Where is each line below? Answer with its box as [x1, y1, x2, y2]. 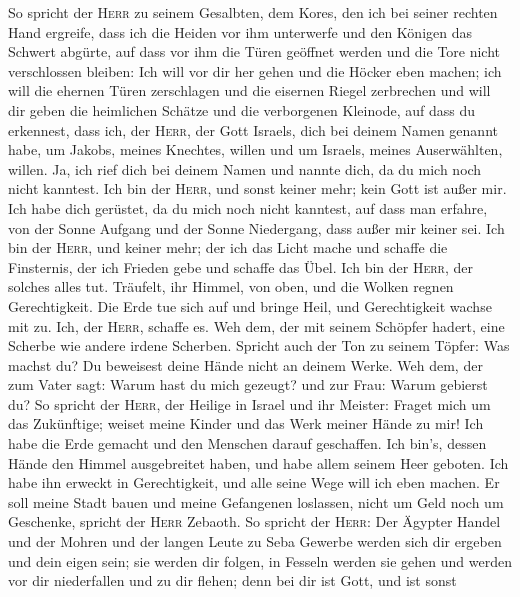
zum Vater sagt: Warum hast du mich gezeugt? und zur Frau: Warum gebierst [8, 374, 488, 395]
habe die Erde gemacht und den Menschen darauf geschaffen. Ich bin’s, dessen [8, 433, 487, 454]
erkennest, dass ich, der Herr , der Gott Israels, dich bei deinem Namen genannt [8, 119, 498, 140]
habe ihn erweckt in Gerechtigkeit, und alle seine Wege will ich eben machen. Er [8, 472, 500, 493]
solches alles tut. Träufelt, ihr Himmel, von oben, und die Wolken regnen [8, 276, 454, 297]
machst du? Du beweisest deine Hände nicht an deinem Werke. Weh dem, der [8, 354, 483, 375]
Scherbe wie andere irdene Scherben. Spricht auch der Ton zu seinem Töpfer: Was [8, 335, 510, 356]
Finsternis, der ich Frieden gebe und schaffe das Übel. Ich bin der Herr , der [8, 256, 473, 277]
